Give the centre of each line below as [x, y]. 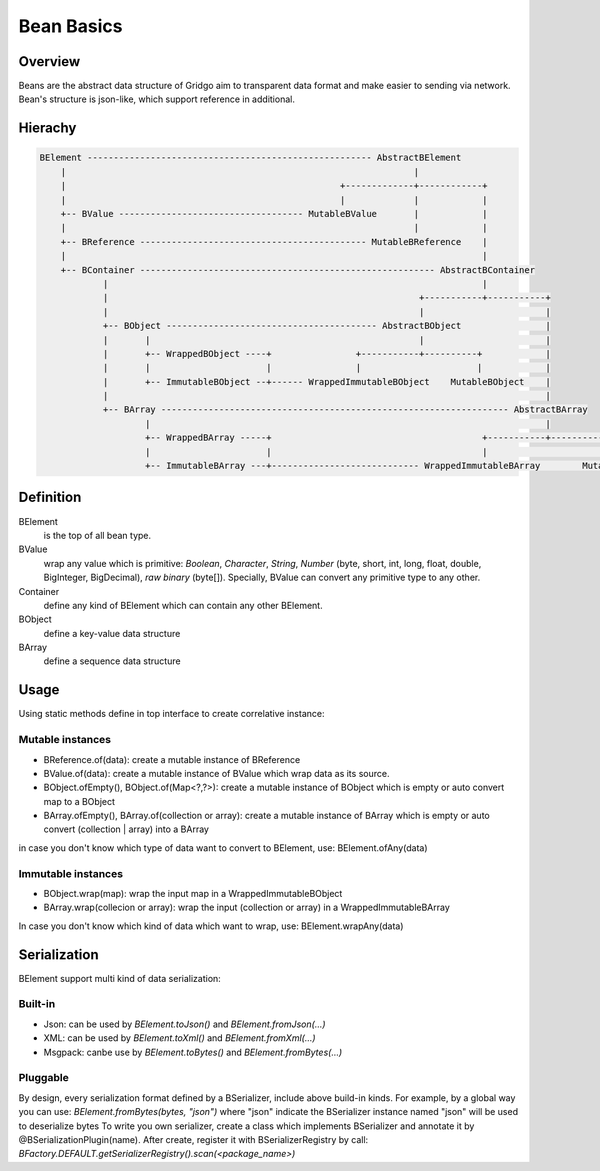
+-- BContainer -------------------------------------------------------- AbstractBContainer [297, 269]
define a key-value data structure [112, 633]
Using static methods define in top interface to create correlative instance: [171, 714]
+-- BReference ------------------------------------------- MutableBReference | [274, 241]
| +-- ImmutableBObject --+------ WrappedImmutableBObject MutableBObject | [327, 381]
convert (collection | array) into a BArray [126, 829]
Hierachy [47, 128]
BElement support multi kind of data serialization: [120, 978]
